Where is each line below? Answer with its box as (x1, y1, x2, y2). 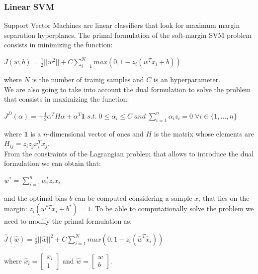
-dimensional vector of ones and (47, 128, 144, 138)
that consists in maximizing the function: (4, 94, 129, 104)
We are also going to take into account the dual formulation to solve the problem (4, 84, 251, 94)
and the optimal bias (4, 192, 67, 203)
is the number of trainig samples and (32, 74, 144, 84)
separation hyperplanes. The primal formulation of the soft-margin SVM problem (4, 29, 252, 40)
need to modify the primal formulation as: (4, 216, 132, 226)
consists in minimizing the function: (4, 39, 113, 50)
